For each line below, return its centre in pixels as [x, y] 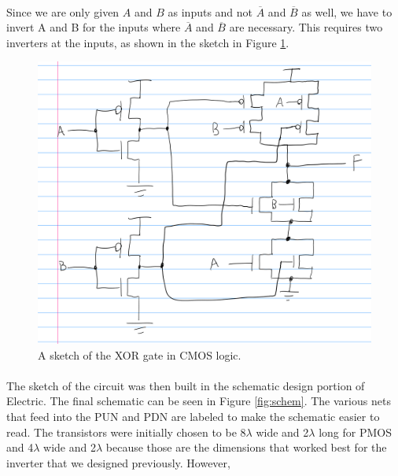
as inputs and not [210, 11]
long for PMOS [355, 432]
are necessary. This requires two [306, 27]
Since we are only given [63, 11]
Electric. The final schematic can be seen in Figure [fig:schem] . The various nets [199, 401]
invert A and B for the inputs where [94, 27]
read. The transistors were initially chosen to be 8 [126, 432]
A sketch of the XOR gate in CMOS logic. [140, 354]
